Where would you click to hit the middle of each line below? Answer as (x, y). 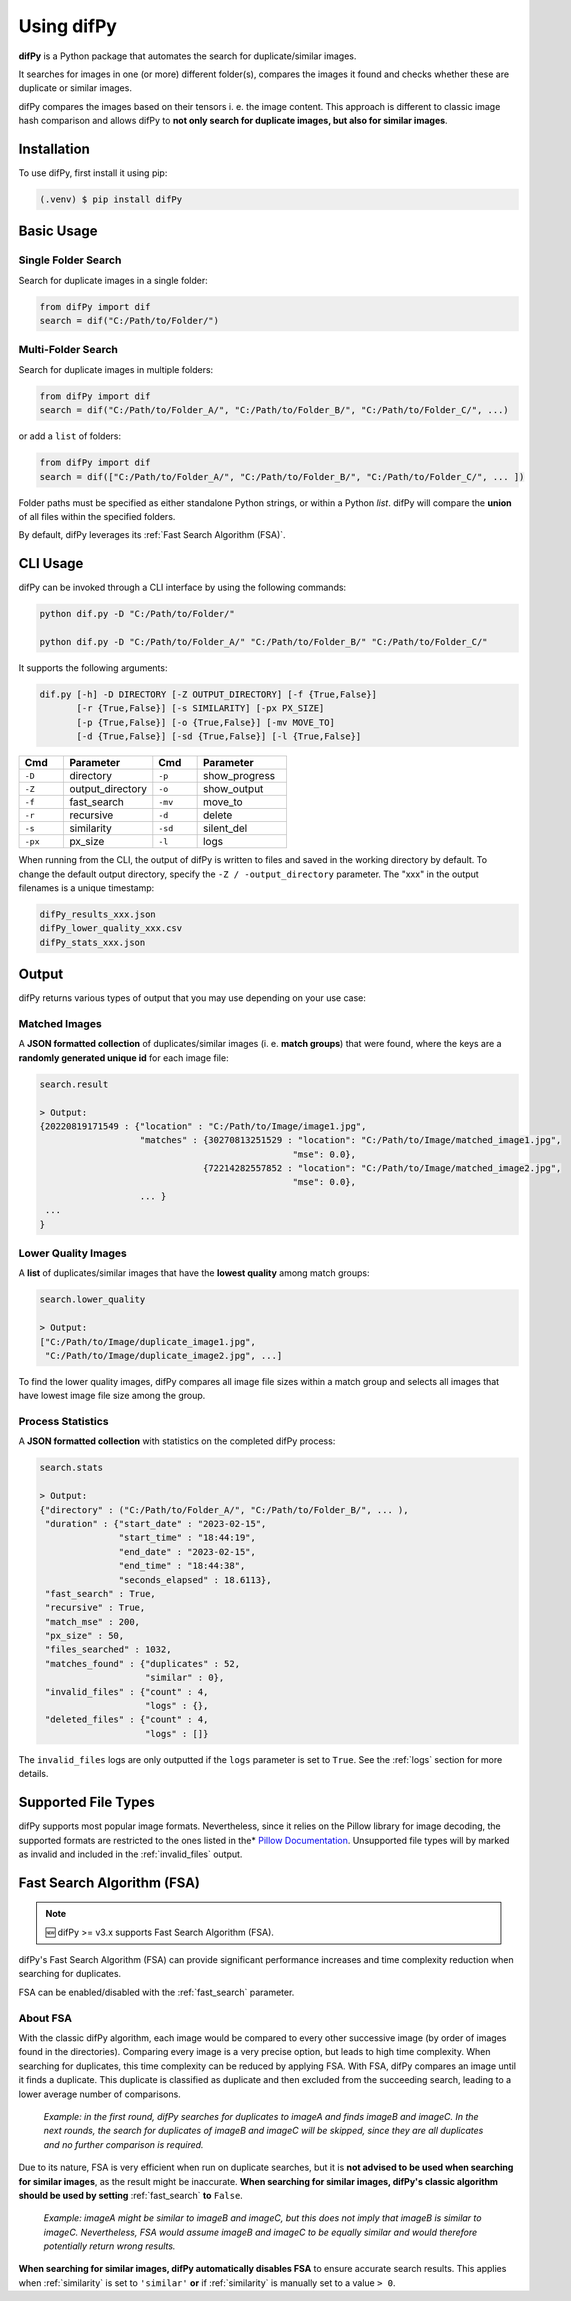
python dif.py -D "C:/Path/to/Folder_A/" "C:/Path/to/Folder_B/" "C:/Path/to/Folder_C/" (264, 642)
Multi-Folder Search (68, 350)
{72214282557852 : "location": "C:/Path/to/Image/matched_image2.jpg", (382, 1168)
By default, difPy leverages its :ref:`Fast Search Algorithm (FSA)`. (152, 535)
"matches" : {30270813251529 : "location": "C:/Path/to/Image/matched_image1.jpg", (350, 1140)
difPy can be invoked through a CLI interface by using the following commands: (182, 587)
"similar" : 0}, (185, 1678)
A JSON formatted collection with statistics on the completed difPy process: (177, 1441)
